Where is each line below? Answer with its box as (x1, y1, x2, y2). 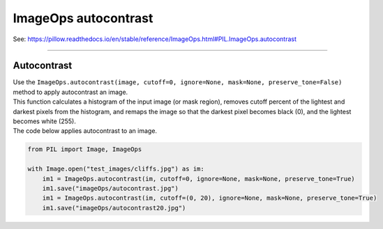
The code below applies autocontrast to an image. (13, 127, 157, 135)
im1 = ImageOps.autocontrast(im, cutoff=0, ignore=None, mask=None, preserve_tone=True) (42, 175, 355, 182)
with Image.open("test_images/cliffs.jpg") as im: (27, 165, 205, 173)
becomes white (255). (13, 117, 76, 125)
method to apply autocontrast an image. (13, 88, 128, 96)
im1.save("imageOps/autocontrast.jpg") (42, 184, 179, 192)
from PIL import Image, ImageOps (27, 145, 142, 153)
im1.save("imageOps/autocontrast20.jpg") (42, 204, 186, 212)
